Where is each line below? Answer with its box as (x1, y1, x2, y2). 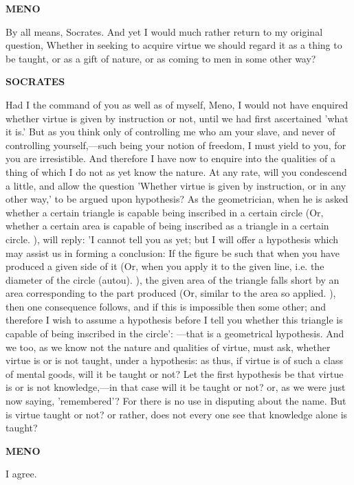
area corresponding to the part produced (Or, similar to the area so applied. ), (5, 286, 336, 300)
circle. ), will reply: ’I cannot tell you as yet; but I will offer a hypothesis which (5, 232, 339, 246)
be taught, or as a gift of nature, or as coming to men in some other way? (5, 51, 316, 65)
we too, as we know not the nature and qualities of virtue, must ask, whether (5, 339, 331, 354)
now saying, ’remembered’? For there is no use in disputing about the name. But (5, 394, 346, 408)
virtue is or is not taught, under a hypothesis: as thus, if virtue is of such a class (5, 353, 343, 368)
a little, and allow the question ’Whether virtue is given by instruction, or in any (5, 178, 346, 192)
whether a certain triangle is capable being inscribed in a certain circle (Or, (5, 205, 324, 219)
